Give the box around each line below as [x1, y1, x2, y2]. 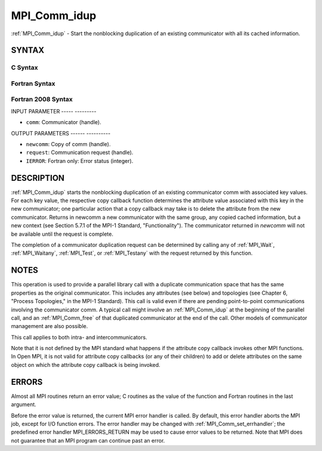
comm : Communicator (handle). [26, 119, 101, 126]
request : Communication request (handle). [26, 149, 134, 156]
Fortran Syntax [11, 79, 55, 88]
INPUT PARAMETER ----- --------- [11, 107, 97, 115]
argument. [11, 401, 37, 408]
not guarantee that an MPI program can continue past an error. [11, 437, 165, 444]
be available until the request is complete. [11, 230, 113, 237]
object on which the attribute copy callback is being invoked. [11, 361, 160, 368]
